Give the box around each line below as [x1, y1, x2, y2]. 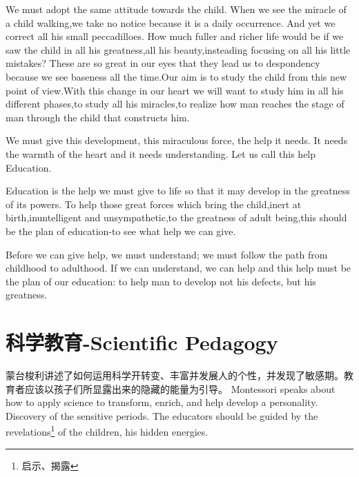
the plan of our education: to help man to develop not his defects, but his [6, 274, 316, 288]
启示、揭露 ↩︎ [21, 458, 79, 472]
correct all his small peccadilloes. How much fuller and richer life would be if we [6, 29, 344, 43]
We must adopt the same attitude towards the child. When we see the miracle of [6, 2, 347, 16]
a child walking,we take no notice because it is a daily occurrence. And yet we [6, 15, 336, 30]
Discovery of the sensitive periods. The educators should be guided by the [6, 408, 318, 423]
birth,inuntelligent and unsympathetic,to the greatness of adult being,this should [6, 210, 347, 225]
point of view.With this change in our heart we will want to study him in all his [6, 83, 344, 97]
